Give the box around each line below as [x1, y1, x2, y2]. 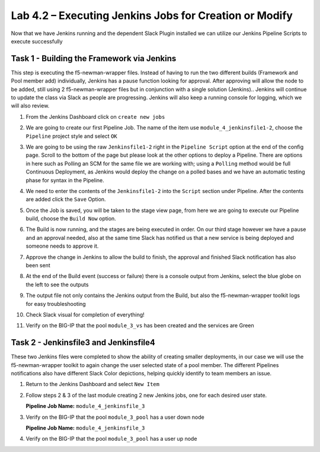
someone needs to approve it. [25, 242, 99, 249]
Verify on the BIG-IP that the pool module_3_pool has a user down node [25, 413, 204, 421]
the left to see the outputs [25, 281, 89, 288]
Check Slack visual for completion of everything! [25, 311, 145, 318]
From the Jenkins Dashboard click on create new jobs [25, 113, 165, 120]
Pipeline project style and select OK [25, 132, 118, 140]
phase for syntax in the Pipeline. [25, 176, 105, 184]
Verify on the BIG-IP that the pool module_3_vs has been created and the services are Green [25, 322, 254, 329]
